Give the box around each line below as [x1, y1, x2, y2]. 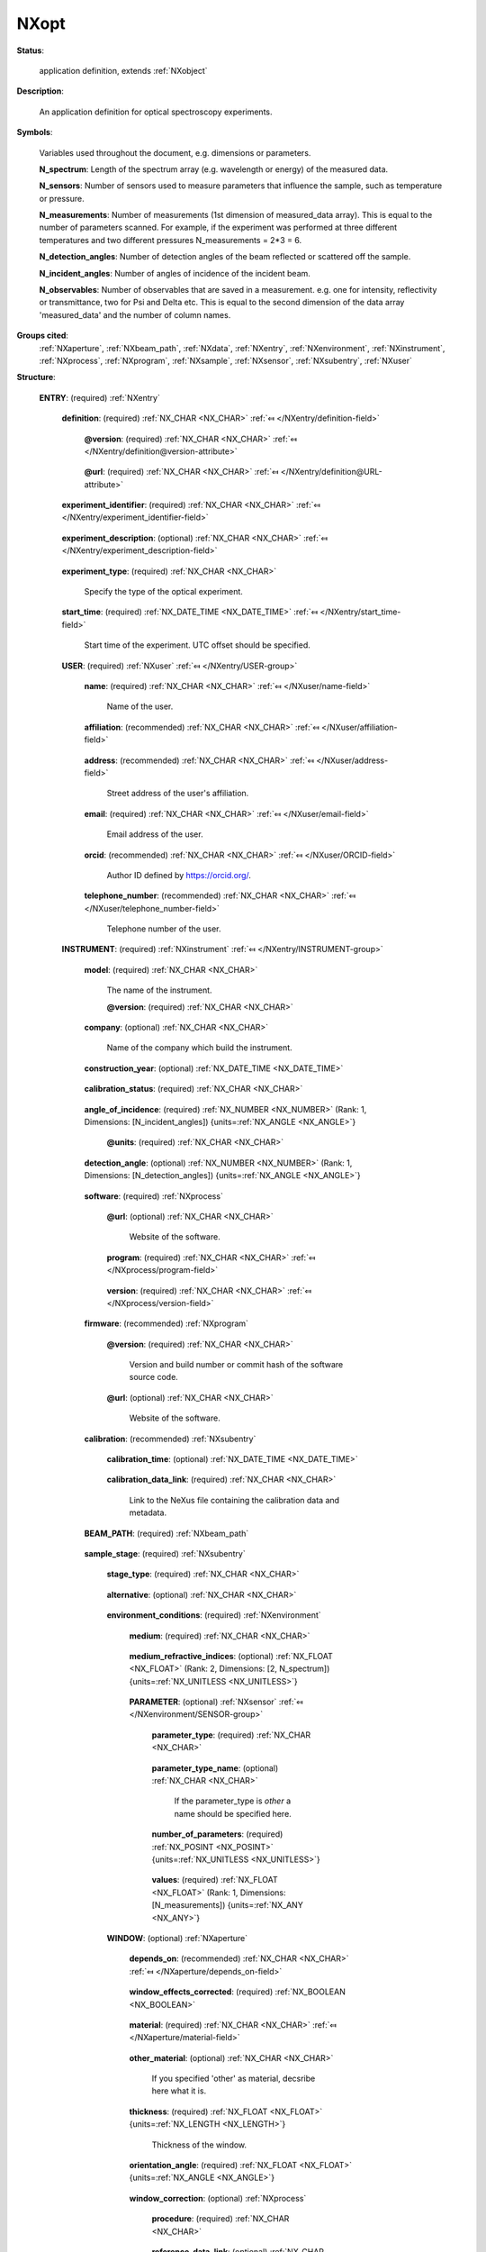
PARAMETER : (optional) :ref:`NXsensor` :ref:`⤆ [129, 1696, 303, 1707]
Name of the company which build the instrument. [106, 1042, 292, 1053]
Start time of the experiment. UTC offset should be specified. [84, 640, 310, 650]
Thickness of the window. [151, 2139, 247, 2150]
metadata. [129, 1507, 166, 1518]
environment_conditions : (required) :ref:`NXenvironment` [106, 1610, 321, 1621]
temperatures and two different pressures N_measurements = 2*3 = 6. [39, 234, 301, 245]
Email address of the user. [106, 829, 203, 840]
